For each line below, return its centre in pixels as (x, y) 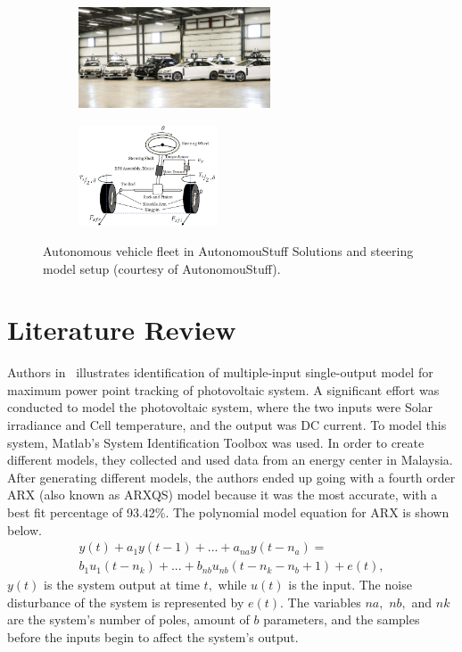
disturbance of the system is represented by (126, 602)
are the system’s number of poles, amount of (128, 619)
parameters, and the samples (342, 619)
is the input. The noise (350, 585)
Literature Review (122, 330)
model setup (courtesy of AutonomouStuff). (162, 268)
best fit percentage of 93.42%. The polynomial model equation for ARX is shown (228, 512)
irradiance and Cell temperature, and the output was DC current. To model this (227, 425)
